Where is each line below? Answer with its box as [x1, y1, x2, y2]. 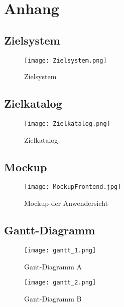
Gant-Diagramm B [24, 293, 82, 303]
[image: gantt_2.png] [24, 279, 96, 286]
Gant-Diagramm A [24, 261, 82, 271]
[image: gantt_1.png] [24, 246, 96, 254]
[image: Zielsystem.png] [24, 57, 107, 64]
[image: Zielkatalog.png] [24, 120, 110, 128]
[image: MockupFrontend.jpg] [24, 183, 121, 191]
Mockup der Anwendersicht [24, 198, 108, 208]
